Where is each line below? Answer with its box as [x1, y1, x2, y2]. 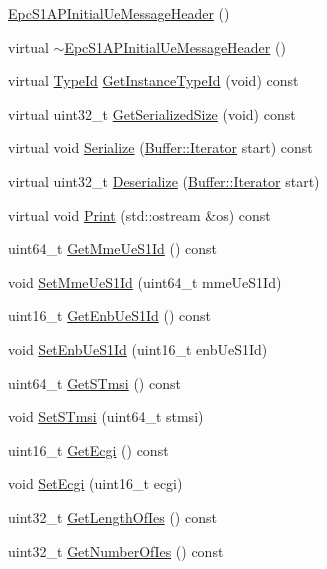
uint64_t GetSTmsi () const [8, 372, 181, 393]
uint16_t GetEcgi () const [8, 439, 169, 460]
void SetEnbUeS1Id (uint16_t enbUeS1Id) [8, 338, 268, 359]
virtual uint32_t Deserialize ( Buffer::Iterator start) [8, 170, 320, 191]
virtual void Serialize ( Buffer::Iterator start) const [8, 137, 313, 158]
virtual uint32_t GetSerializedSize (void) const [8, 103, 296, 124]
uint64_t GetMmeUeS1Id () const [8, 238, 218, 259]
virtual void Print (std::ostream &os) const [8, 204, 271, 225]
